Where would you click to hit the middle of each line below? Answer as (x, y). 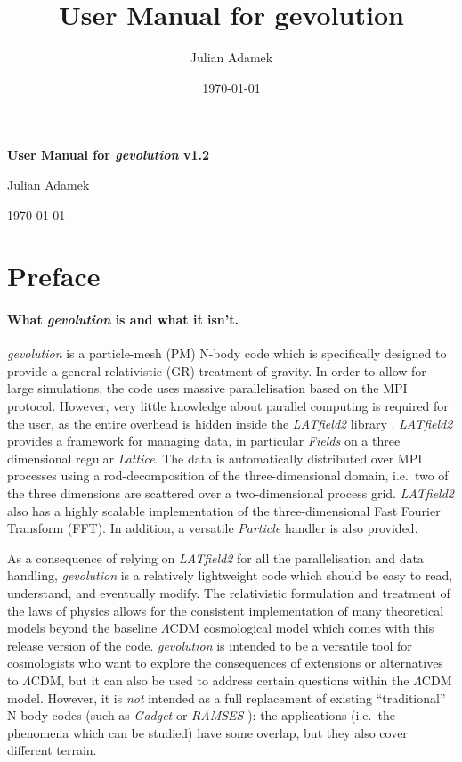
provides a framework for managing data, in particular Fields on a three (204, 441)
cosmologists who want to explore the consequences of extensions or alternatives (225, 663)
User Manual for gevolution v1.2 (108, 155)
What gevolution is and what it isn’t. (123, 320)
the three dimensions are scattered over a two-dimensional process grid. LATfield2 (231, 493)
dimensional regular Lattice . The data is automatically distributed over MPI (215, 458)
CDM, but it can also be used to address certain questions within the (220, 680)
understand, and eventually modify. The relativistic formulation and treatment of (229, 592)
